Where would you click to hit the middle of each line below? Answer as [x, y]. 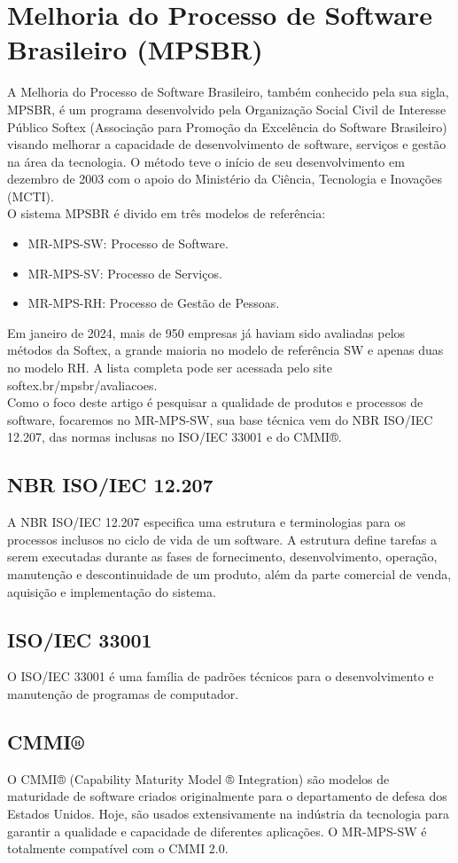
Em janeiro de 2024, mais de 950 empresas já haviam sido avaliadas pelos [206, 332]
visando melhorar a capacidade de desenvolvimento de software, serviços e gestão [227, 144]
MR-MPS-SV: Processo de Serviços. [125, 273]
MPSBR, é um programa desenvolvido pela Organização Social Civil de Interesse [227, 109]
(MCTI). [31, 196]
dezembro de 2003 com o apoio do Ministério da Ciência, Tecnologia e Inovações [225, 179]
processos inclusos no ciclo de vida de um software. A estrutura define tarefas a [222, 539]
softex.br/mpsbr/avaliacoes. [82, 384]
